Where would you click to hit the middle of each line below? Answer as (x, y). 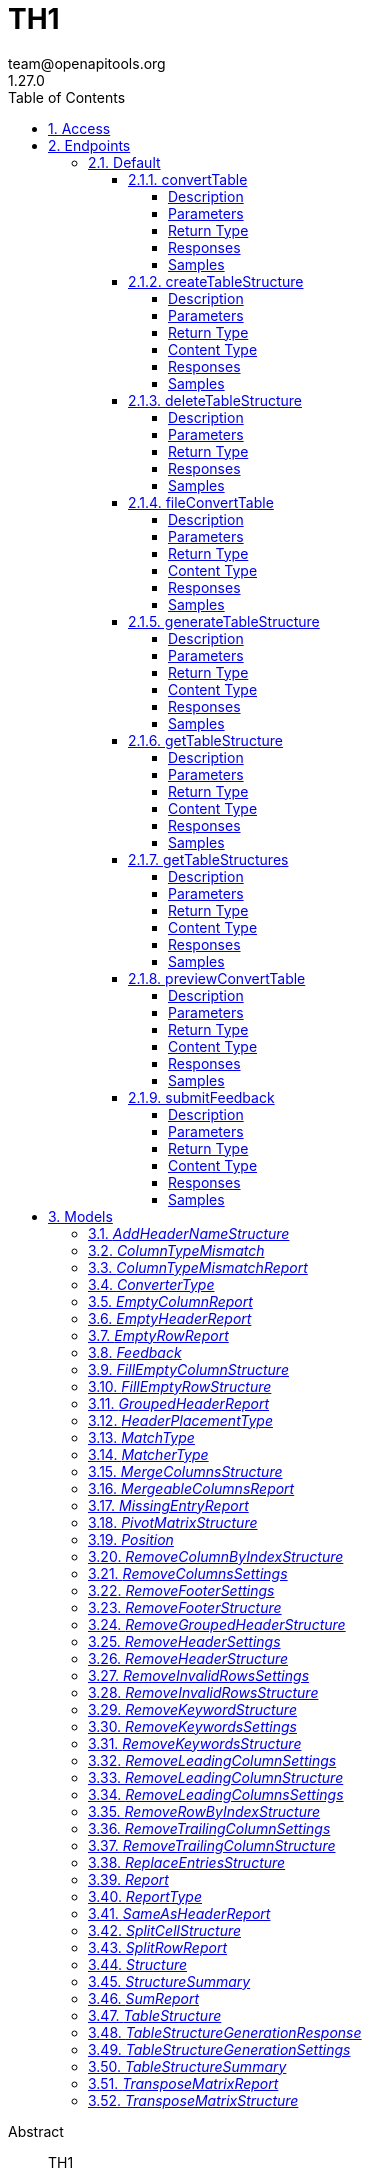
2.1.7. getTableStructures (208, 859)
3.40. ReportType (145, 1896)
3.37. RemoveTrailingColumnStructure (212, 1845)
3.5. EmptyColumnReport (170, 1301)
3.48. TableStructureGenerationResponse (225, 2032)
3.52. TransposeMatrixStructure (193, 2100)
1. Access (79, 128)
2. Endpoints (89, 145)
